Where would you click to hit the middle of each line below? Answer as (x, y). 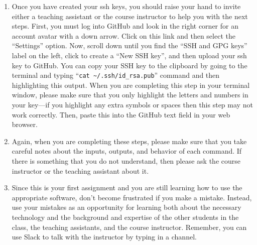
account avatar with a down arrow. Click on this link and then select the (123, 35)
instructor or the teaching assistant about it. (80, 170)
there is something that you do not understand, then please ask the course (126, 160)
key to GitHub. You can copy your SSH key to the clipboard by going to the (130, 65)
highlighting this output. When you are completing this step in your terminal (131, 85)
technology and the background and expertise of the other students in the (125, 217)
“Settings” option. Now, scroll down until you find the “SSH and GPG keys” (130, 45)
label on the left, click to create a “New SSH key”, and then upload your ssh (129, 55)
